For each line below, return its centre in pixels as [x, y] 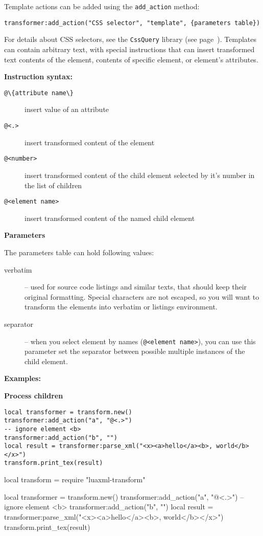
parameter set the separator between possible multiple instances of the [135, 351]
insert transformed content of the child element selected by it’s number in [140, 175]
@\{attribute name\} [39, 93]
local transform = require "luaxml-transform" [75, 479]
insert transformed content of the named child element [110, 218]
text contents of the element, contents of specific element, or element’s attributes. [131, 59]
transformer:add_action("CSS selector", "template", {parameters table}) [132, 23]
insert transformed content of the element [90, 142]
